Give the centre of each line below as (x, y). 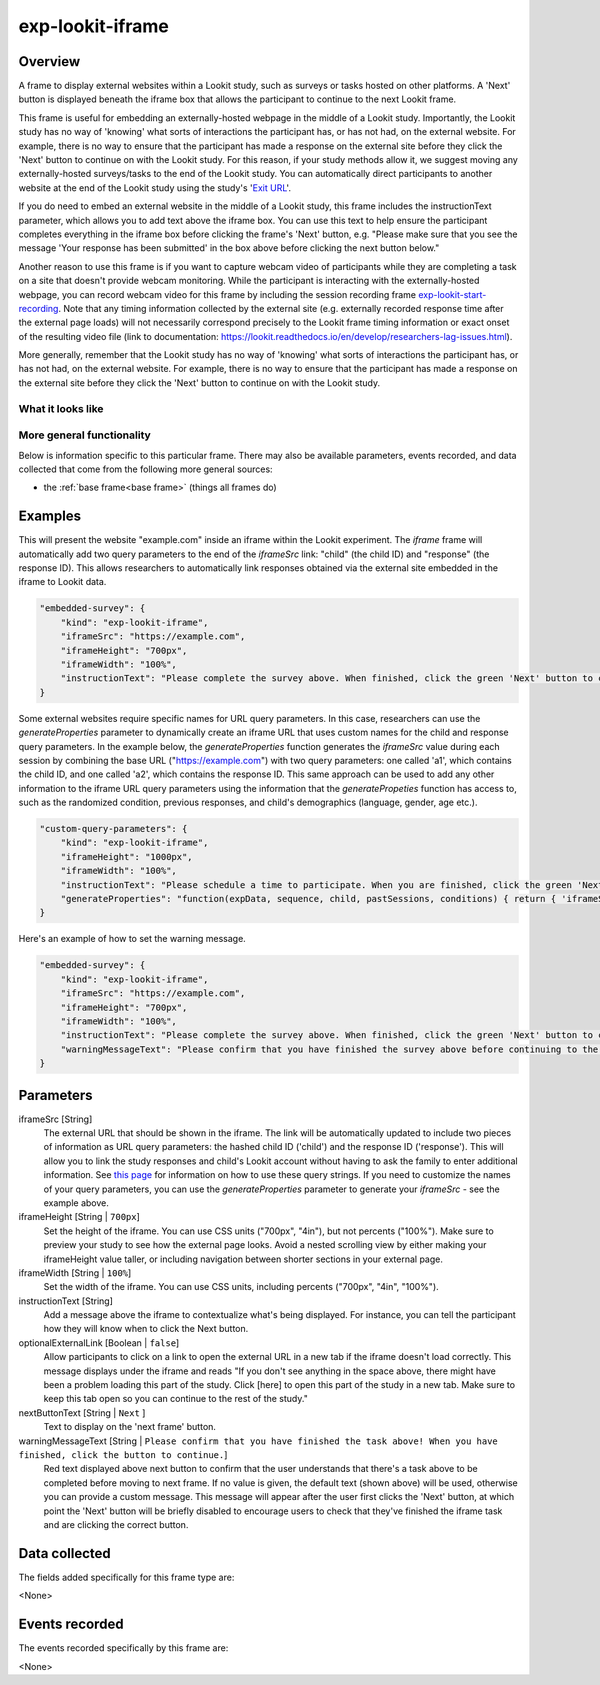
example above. (76, 1202)
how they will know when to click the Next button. (146, 1329)
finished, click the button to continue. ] (123, 1454)
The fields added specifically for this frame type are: (126, 1577)
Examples (50, 516)
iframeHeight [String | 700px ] (79, 1217)
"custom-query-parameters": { (113, 829)
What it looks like (61, 408)
